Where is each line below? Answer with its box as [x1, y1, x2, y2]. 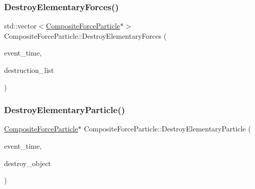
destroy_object [4, 157, 51, 168]
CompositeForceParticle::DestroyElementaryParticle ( [83, 123, 251, 134]
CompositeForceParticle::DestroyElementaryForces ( [4, 30, 167, 41]
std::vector [4, 20, 37, 31]
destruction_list [4, 65, 54, 75]
